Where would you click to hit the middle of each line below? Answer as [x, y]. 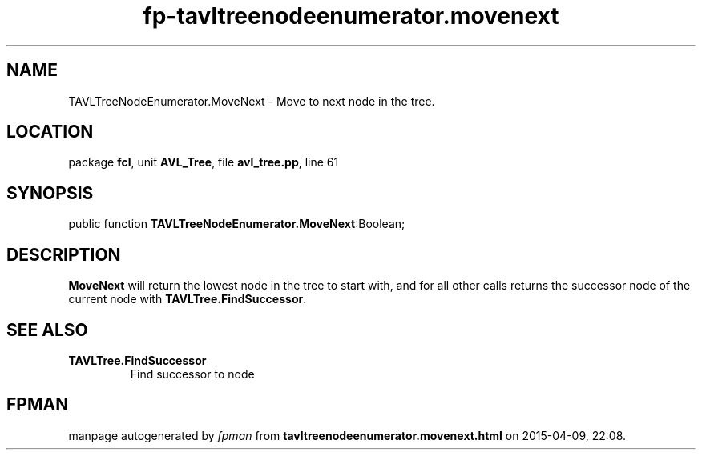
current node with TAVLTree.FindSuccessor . [188, 299]
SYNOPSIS [50, 193]
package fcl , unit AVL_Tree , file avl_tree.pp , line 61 [204, 162]
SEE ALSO [47, 330]
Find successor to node [192, 374]
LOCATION [50, 132]
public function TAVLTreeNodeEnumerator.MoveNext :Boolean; [237, 224]
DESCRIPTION [64, 254]
